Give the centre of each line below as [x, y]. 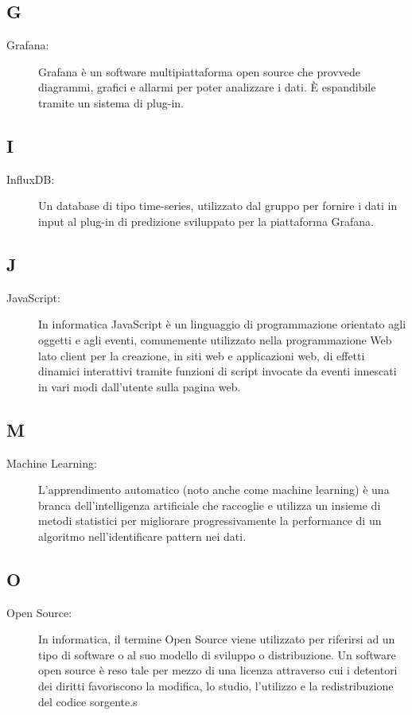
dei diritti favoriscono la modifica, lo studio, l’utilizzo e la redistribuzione [216, 686]
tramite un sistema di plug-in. [111, 102]
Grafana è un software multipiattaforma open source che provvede [199, 71]
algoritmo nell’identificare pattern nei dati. [142, 536]
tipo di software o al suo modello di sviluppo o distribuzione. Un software [217, 654]
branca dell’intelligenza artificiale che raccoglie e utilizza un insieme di [210, 505]
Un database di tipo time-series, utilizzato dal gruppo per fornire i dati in [218, 206]
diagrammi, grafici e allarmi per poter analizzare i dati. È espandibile [207, 87]
